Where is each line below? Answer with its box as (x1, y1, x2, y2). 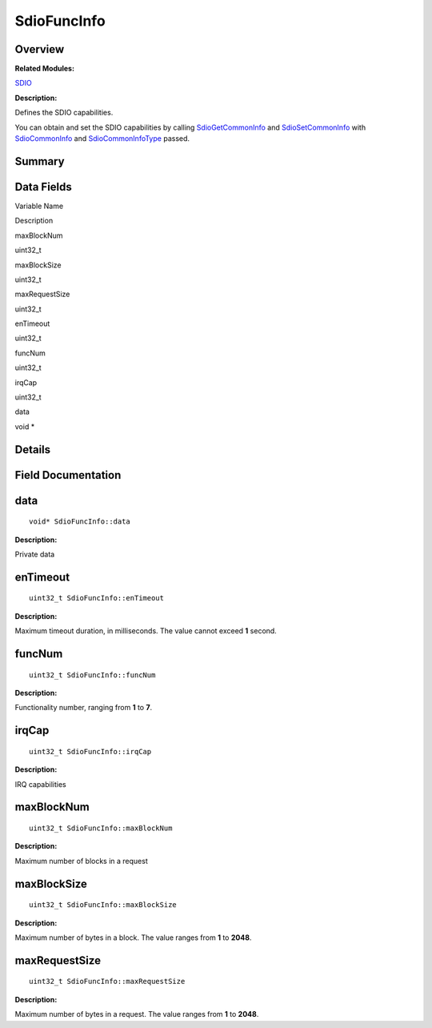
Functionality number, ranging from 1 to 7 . (14, 703, 153, 713)
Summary (14, 155, 65, 168)
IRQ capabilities (14, 779, 67, 789)
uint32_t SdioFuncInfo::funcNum (29, 670, 156, 680)
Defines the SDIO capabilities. (14, 108, 114, 118)
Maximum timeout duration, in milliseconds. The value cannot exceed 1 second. (14, 626, 278, 636)
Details (14, 443, 51, 456)
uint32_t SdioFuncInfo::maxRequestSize (29, 977, 186, 986)
